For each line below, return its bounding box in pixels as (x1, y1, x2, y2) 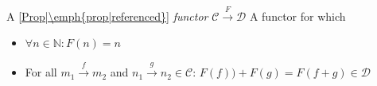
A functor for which (249, 7, 346, 24)
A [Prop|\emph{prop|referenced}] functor (6, 7, 208, 24)
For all (25, 64, 57, 80)
